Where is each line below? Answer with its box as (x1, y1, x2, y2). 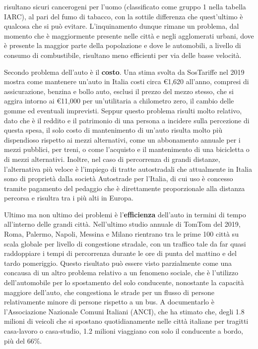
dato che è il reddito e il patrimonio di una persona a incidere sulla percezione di (4, 115, 250, 125)
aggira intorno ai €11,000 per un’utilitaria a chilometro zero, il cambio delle (4, 96, 234, 106)
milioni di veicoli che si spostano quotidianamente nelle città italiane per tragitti (4, 316, 249, 326)
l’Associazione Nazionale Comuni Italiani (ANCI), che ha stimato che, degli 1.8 (4, 306, 245, 316)
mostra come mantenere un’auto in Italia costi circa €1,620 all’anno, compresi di (4, 76, 249, 87)
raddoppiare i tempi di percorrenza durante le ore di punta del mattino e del (4, 248, 237, 258)
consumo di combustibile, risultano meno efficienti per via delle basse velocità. (4, 50, 242, 60)
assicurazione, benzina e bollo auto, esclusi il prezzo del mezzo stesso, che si (4, 86, 234, 96)
